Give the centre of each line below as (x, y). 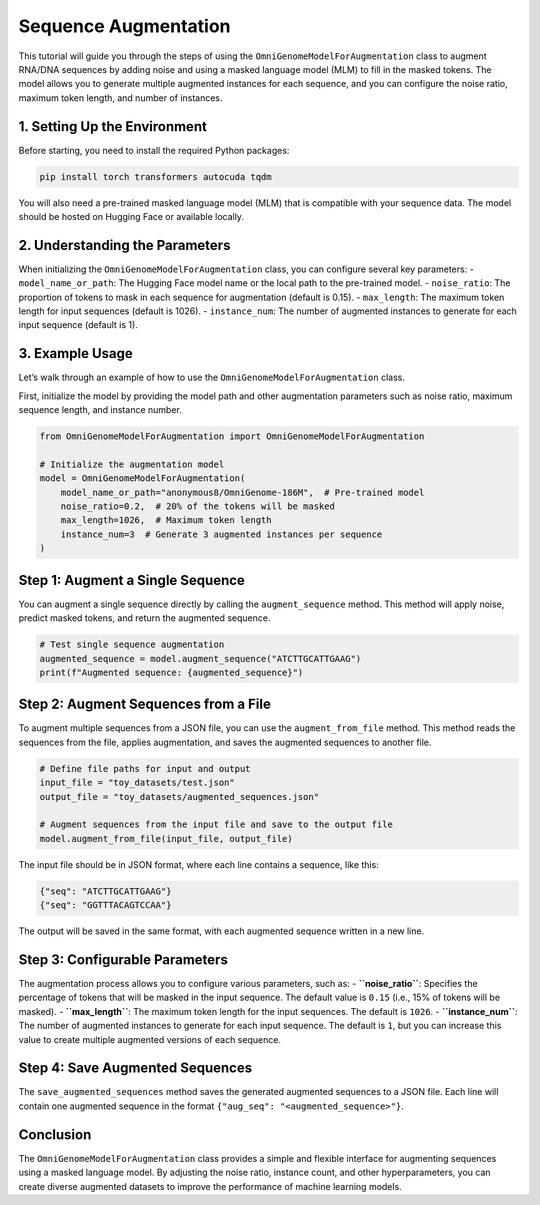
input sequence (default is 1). (78, 325)
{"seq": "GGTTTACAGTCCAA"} (105, 905)
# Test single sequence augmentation (132, 644)
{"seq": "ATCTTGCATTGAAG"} (105, 891)
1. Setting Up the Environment (112, 126)
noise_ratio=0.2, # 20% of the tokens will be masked (197, 506)
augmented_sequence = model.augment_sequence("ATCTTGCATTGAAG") (200, 658)
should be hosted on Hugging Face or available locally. (131, 216)
